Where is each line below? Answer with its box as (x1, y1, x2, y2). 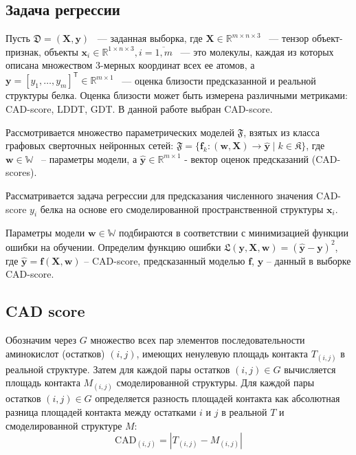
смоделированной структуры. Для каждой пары (116, 375, 315, 390)
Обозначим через (5, 332, 77, 346)
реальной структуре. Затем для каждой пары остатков (5, 362, 230, 376)
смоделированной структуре (5, 418, 122, 432)
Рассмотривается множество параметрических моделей (5, 124, 234, 139)
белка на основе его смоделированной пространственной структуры (40, 201, 324, 216)
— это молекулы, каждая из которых (180, 44, 334, 58)
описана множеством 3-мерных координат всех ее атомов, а (5, 58, 255, 72)
